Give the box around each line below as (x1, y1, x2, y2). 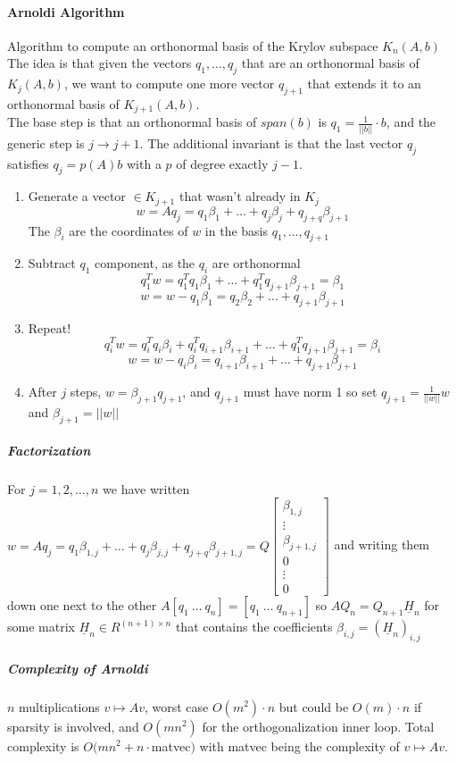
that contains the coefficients (175, 617, 333, 636)
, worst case (144, 697, 209, 716)
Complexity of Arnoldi (7, 658, 148, 677)
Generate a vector (28, 187, 126, 205)
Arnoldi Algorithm (7, 2, 125, 21)
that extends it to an (307, 74, 421, 93)
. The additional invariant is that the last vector (139, 133, 403, 152)
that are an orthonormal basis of (241, 54, 420, 72)
